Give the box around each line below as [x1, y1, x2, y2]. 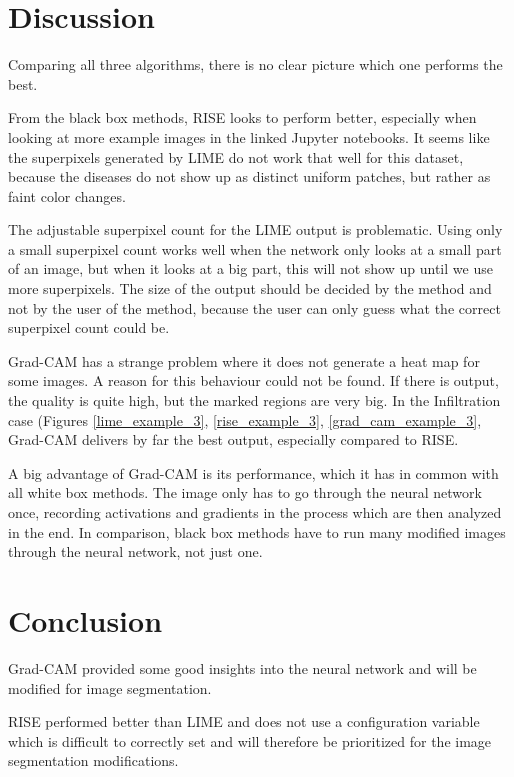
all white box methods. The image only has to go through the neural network [8, 482, 482, 503]
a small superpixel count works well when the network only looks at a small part [8, 238, 502, 259]
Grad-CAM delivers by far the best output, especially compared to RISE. [8, 429, 459, 450]
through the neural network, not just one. [8, 541, 263, 562]
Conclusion [8, 599, 163, 640]
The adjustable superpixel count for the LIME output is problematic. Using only [8, 219, 503, 240]
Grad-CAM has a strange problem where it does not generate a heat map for [8, 350, 480, 371]
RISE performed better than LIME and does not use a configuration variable [8, 711, 480, 732]
